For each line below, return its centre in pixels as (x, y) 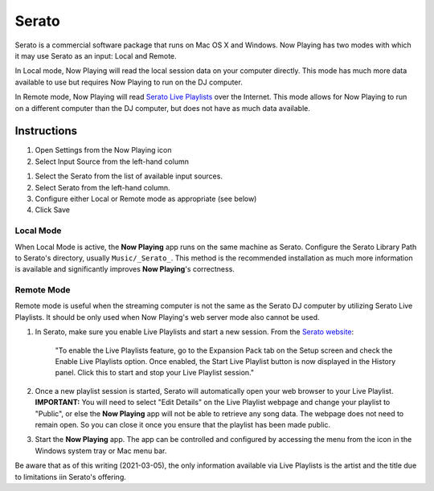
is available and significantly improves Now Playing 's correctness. (125, 269)
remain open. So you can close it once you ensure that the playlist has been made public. (183, 424)
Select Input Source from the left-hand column (112, 162)
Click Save (53, 210)
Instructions (46, 131)
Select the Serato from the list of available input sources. (129, 176)
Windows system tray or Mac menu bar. (101, 451)
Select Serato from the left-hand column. (102, 187)
